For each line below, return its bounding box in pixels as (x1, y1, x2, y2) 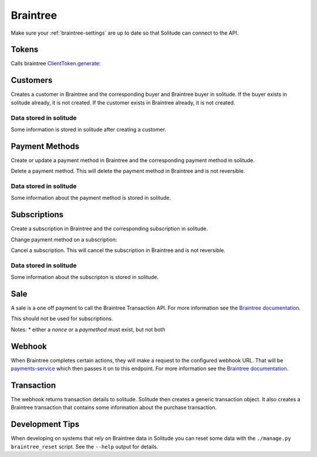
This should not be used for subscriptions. (11, 315, 113, 322)
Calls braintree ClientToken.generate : (11, 60, 101, 67)
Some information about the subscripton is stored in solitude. (11, 274, 158, 281)
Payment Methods (11, 141, 79, 151)
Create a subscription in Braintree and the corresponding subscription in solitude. (11, 225, 208, 232)
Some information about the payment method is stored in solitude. (11, 194, 171, 201)
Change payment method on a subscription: (11, 236, 117, 243)
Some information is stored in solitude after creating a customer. (11, 126, 167, 133)
